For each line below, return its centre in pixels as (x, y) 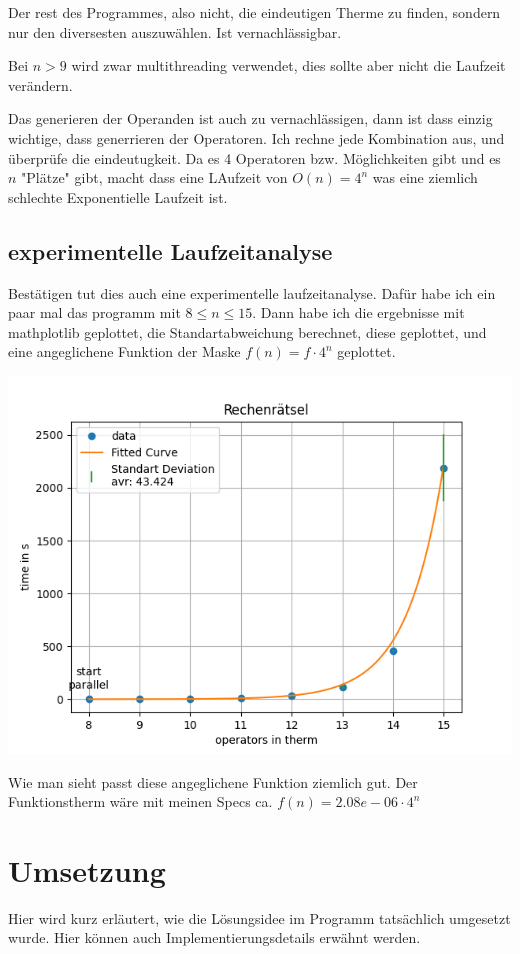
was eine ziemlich (425, 177)
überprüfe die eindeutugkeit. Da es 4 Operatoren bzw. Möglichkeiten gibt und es (254, 157)
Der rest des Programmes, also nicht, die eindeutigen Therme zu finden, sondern (254, 12)
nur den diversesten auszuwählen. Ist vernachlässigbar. (175, 31)
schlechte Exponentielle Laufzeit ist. (118, 196)
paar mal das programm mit (94, 312)
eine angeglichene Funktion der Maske (124, 351)
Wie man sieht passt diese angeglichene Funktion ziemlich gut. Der (213, 781)
